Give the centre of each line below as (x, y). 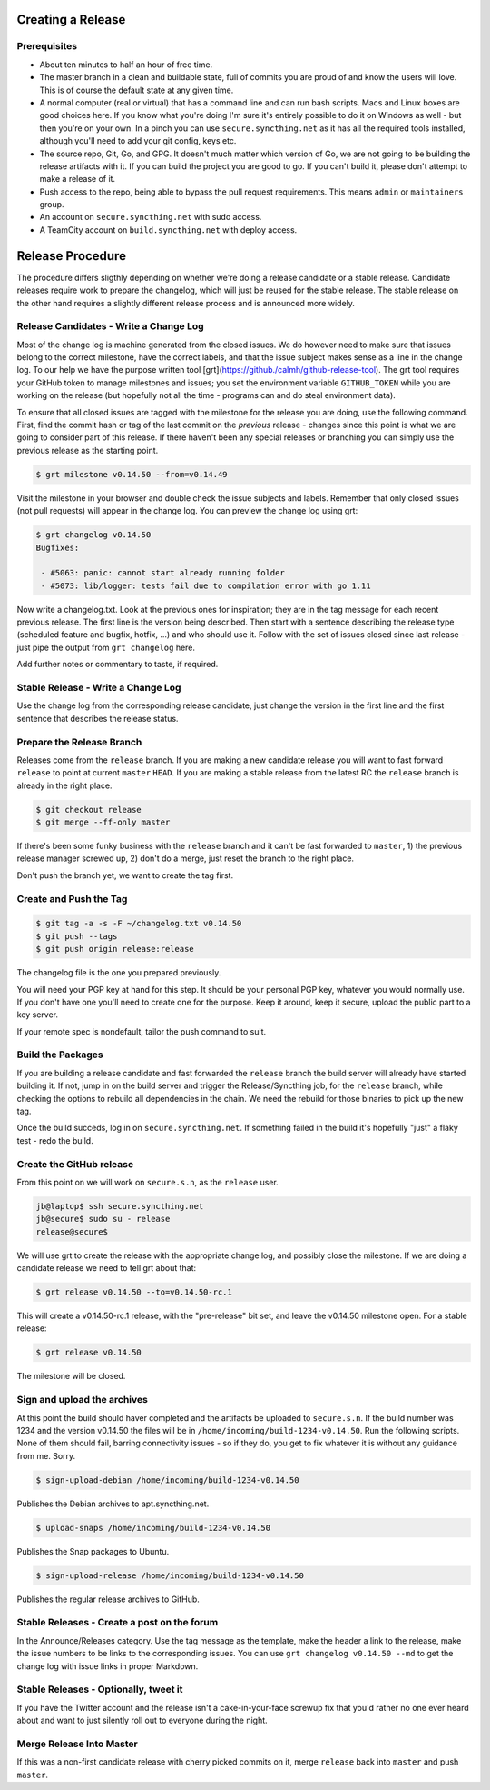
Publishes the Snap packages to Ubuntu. (93, 1551)
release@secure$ (72, 1231)
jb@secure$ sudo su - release (103, 1219)
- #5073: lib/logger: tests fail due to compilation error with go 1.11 (206, 585)
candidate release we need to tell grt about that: (107, 1268)
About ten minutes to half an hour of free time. (126, 65)
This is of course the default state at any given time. (137, 90)
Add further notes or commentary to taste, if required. (118, 665)
